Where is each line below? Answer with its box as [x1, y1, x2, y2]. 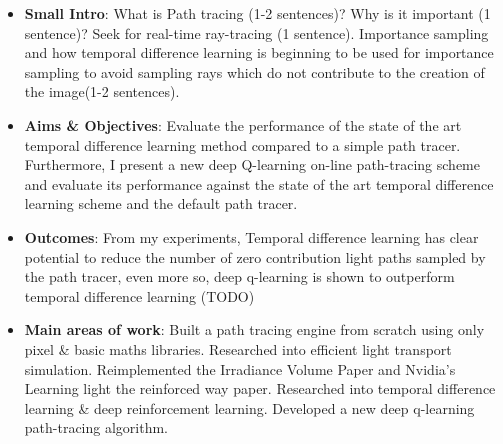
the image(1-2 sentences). [24, 81, 180, 102]
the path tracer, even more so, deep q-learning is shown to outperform [24, 266, 455, 287]
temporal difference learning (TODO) [24, 285, 255, 306]
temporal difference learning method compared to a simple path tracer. [24, 134, 461, 155]
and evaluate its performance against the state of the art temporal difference [24, 173, 494, 194]
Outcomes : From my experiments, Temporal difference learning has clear [24, 226, 479, 247]
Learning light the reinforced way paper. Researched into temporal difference [24, 378, 496, 399]
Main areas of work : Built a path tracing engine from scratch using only [24, 319, 485, 340]
